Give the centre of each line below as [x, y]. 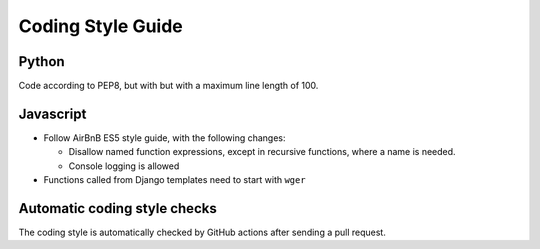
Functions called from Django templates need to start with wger [174, 180]
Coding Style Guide [101, 26]
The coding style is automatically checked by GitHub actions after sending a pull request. [202, 232]
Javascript [52, 113]
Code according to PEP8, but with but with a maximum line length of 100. [168, 86]
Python [41, 61]
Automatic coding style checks [117, 208]
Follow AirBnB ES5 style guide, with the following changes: [164, 137]
